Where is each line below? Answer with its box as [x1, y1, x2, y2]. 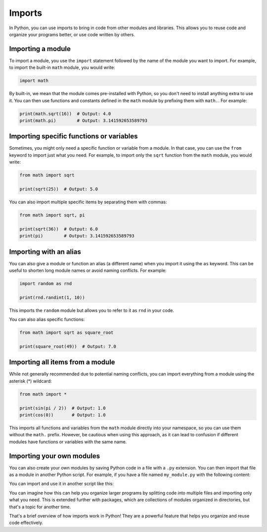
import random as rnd [19, 281, 72, 287]
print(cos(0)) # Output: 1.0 [19, 412, 106, 417]
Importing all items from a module [9, 358, 116, 366]
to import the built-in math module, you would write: [9, 64, 116, 70]
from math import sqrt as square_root [19, 330, 114, 336]
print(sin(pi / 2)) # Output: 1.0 [19, 405, 106, 411]
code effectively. [9, 520, 44, 526]
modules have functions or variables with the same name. [9, 439, 127, 445]
